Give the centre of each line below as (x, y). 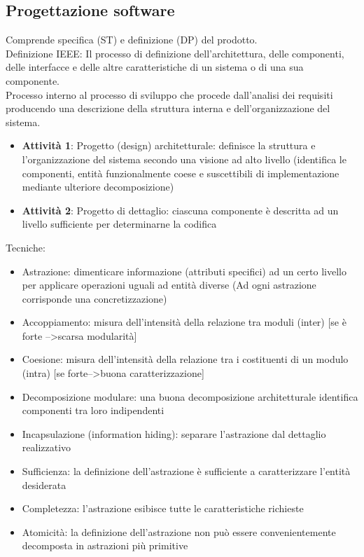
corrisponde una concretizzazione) (94, 298)
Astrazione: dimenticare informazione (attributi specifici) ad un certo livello (184, 271)
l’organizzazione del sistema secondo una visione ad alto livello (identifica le (184, 159)
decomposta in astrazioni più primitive (105, 545)
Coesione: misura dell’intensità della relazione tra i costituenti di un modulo (185, 359)
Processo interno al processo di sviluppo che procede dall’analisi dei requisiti (169, 94)
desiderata (44, 484)
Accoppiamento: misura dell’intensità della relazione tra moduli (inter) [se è (184, 322)
